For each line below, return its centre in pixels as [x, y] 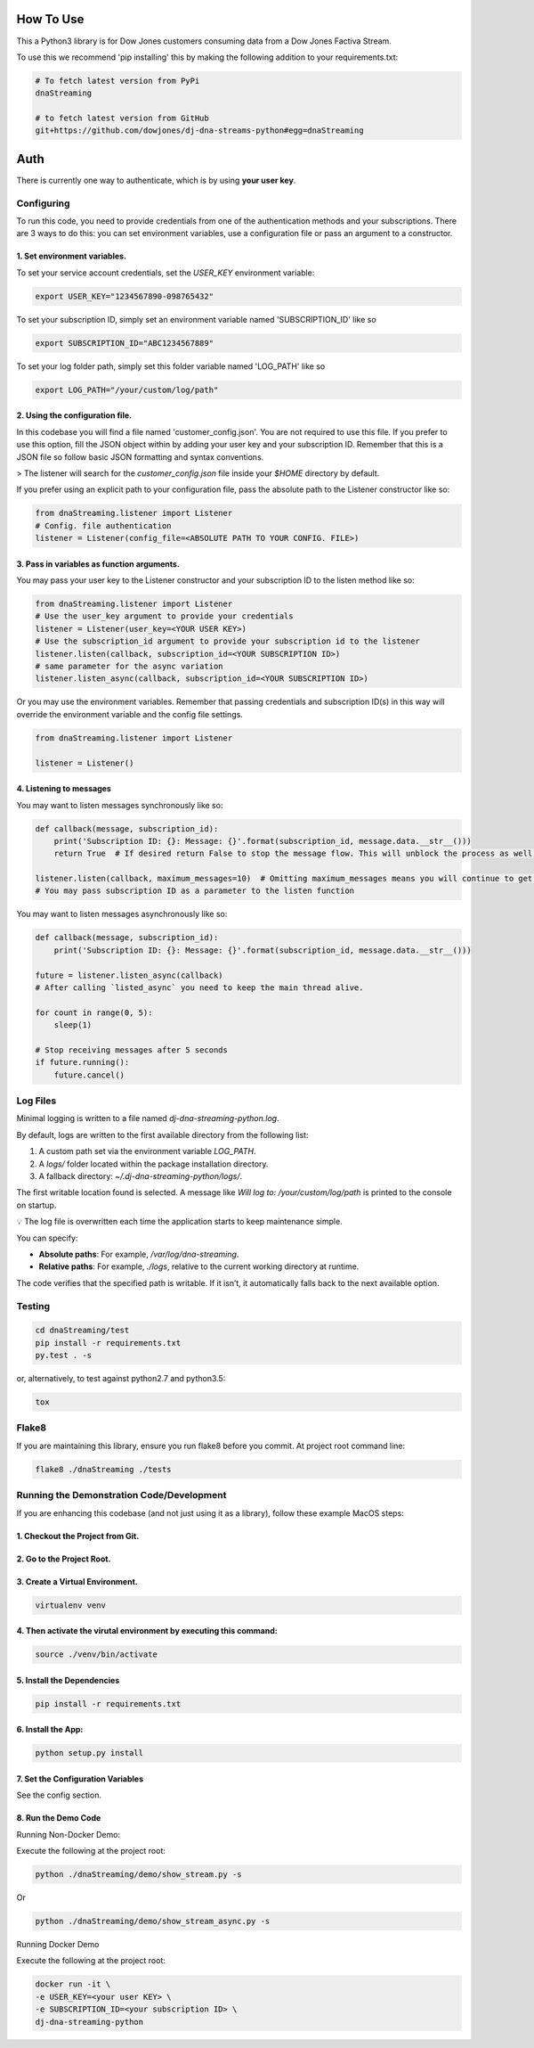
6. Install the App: [50, 1730]
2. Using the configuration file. [74, 415]
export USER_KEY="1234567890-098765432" [124, 296]
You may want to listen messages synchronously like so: [120, 805]
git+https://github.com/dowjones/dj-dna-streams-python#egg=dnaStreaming [199, 131]
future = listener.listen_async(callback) [129, 975]
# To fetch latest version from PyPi [117, 81]
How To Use [50, 19]
